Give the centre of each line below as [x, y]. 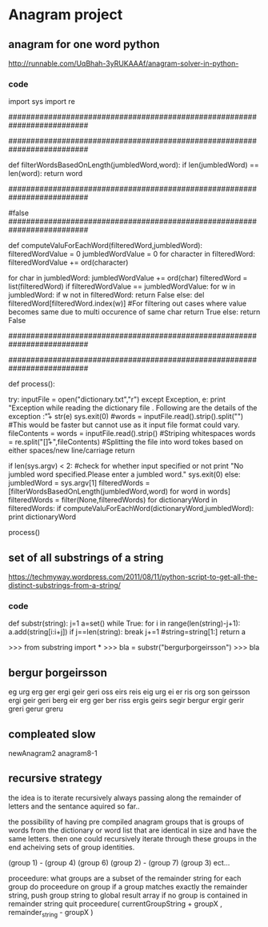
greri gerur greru [36, 709]
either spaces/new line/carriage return [72, 450]
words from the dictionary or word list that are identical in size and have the [133, 830]
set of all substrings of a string [86, 557]
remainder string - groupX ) [51, 913]
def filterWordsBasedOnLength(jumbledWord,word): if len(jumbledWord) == [134, 165]
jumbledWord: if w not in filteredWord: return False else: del [106, 295]
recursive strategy [55, 779]
